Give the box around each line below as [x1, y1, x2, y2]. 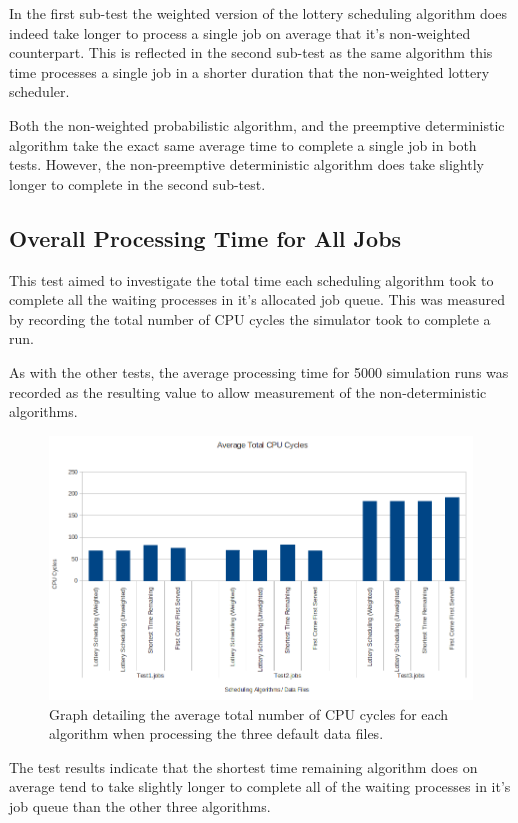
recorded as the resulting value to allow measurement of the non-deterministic [9, 381, 487, 402]
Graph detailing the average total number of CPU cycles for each [49, 703, 449, 724]
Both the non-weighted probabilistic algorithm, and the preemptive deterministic [9, 114, 505, 135]
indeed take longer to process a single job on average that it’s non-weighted [9, 22, 471, 43]
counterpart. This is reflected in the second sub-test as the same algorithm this [9, 42, 493, 63]
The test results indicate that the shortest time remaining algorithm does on [9, 756, 478, 777]
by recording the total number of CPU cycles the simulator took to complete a [9, 308, 491, 329]
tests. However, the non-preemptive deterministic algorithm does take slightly [9, 154, 484, 175]
